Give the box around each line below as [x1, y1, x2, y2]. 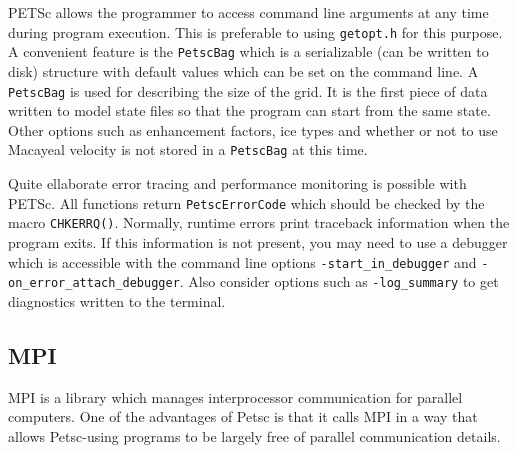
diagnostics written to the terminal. [8, 290, 226, 311]
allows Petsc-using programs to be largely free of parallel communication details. [8, 425, 501, 446]
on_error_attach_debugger [8, 276, 180, 291]
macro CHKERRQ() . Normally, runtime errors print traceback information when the [8, 212, 510, 233]
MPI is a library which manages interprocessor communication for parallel [8, 386, 463, 407]
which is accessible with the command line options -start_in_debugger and [8, 251, 477, 272]
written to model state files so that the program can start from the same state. [8, 100, 491, 121]
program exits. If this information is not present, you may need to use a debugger [8, 231, 508, 252]
